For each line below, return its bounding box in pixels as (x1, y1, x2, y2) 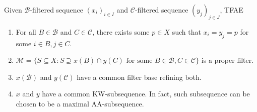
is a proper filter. (201, 55, 254, 65)
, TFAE (220, 5, 243, 15)
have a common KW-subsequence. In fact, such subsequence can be (42, 88, 250, 99)
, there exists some (92, 26, 150, 37)
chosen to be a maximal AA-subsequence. (16, 98, 144, 108)
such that (172, 26, 201, 37)
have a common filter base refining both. (77, 71, 202, 82)
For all (16, 26, 36, 37)
